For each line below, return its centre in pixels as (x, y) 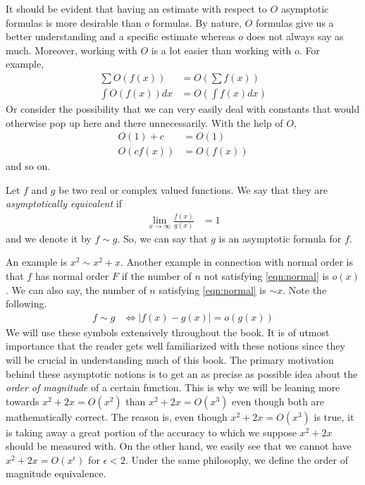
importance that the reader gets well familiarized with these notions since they (175, 346)
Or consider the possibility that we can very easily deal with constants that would (183, 109)
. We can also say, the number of (76, 289)
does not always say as (295, 36)
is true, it (334, 416)
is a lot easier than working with (221, 50)
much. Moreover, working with (72, 50)
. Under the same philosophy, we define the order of (236, 459)
